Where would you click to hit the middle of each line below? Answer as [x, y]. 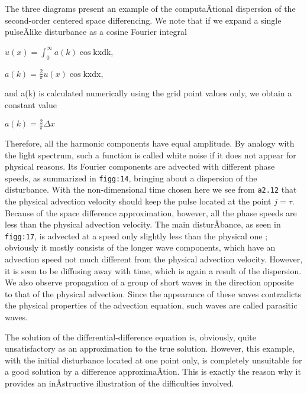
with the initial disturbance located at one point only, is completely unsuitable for [153, 360]
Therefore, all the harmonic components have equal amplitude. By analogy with [150, 143]
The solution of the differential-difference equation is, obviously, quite [130, 337]
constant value [31, 105]
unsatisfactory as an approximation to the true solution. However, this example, [150, 348]
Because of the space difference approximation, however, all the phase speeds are [151, 212]
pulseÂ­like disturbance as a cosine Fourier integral [96, 32]
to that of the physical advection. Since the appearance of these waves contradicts [153, 293]
